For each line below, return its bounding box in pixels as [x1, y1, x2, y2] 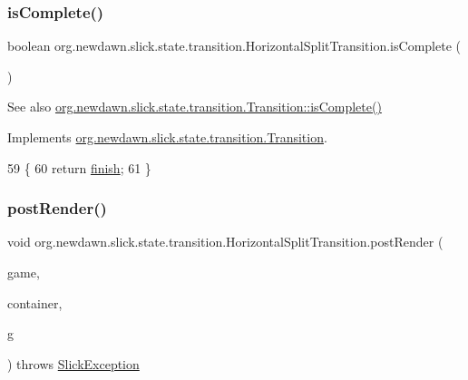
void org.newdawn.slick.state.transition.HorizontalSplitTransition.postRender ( [7, 232, 444, 251]
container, [7, 293, 63, 312]
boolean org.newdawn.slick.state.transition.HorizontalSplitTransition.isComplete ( [7, 36, 461, 55]
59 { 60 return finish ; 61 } [7, 158, 151, 177]
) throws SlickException [7, 354, 140, 373]
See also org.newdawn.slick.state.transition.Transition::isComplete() [7, 97, 382, 116]
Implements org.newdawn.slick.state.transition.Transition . [7, 128, 327, 146]
